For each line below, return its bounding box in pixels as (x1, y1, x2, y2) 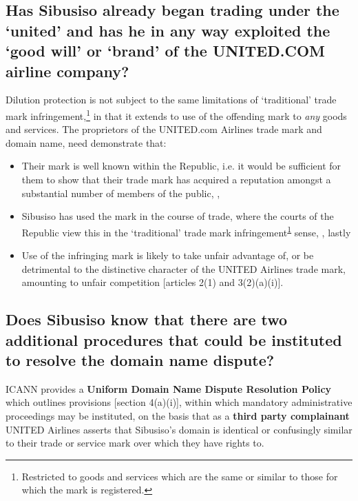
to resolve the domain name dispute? (6, 349, 275, 370)
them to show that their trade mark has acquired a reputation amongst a (21, 172, 331, 186)
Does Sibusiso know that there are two (6, 309, 288, 330)
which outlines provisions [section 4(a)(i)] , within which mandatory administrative (6, 395, 352, 409)
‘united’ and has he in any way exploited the (6, 19, 330, 41)
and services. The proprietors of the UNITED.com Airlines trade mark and (6, 122, 322, 136)
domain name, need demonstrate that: (6, 135, 167, 150)
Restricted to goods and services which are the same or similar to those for (21, 469, 338, 483)
